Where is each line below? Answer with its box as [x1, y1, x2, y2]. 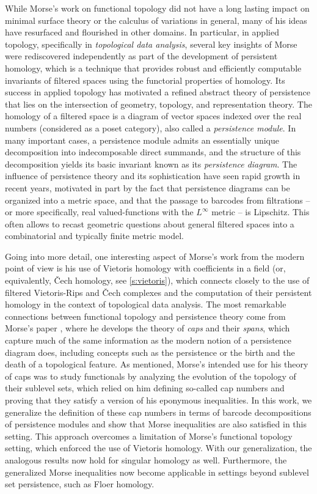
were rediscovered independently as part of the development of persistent [5, 50, 278, 62]
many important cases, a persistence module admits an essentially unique [5, 133, 279, 146]
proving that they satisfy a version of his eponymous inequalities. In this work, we [5, 394, 312, 406]
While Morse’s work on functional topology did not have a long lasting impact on [5, 2, 310, 14]
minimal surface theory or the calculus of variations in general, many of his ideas [5, 13, 307, 26]
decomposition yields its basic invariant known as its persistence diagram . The [5, 157, 297, 170]
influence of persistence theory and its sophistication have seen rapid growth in [5, 169, 301, 182]
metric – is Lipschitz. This [211, 205, 310, 218]
